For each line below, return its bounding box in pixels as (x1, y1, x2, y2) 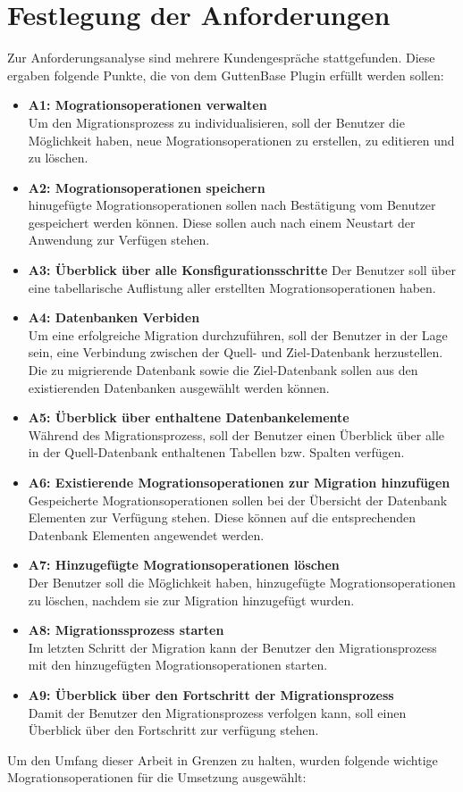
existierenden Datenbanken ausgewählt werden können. (28, 378, 330, 396)
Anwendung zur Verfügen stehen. (28, 230, 210, 249)
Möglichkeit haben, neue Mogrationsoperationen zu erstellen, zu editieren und (28, 130, 455, 149)
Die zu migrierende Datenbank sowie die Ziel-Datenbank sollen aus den (28, 361, 418, 379)
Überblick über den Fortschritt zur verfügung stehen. (28, 721, 319, 739)
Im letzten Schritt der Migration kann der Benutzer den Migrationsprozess (28, 638, 437, 656)
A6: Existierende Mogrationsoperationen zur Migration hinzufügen (28, 473, 450, 491)
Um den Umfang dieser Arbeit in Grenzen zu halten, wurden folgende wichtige (7, 750, 438, 769)
